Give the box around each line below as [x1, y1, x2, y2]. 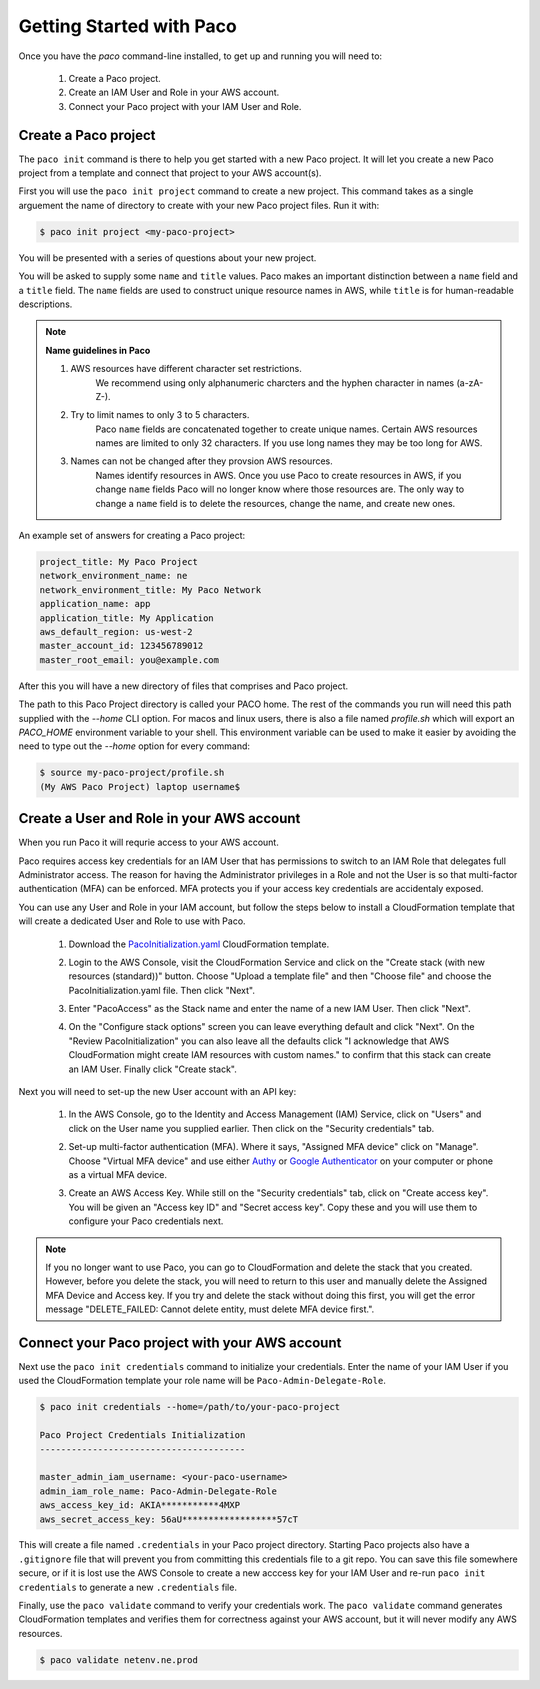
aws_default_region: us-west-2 [39, 626, 194, 637]
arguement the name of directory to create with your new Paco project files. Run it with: [18, 199, 380, 211]
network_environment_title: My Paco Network [39, 584, 262, 595]
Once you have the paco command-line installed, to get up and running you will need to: [18, 50, 383, 62]
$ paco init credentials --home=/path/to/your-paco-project [39, 1401, 341, 1413]
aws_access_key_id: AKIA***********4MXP [39, 1500, 240, 1511]
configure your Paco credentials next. [68, 1215, 224, 1227]
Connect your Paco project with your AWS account [18, 1334, 342, 1351]
